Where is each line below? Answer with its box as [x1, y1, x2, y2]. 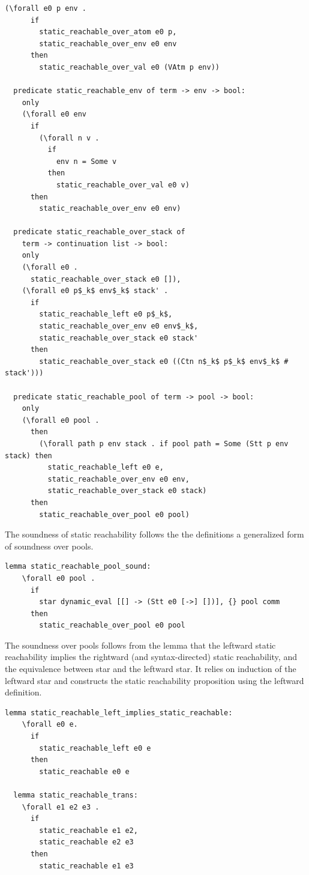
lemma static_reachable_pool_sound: [5, 562, 151, 571]
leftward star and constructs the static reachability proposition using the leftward [5, 674, 304, 686]
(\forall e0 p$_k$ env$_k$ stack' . [22, 286, 169, 295]
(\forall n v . [39, 133, 100, 142]
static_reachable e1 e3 [39, 861, 134, 870]
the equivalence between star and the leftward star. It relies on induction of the [5, 662, 296, 675]
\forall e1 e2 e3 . [22, 802, 100, 811]
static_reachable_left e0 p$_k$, [39, 310, 173, 319]
